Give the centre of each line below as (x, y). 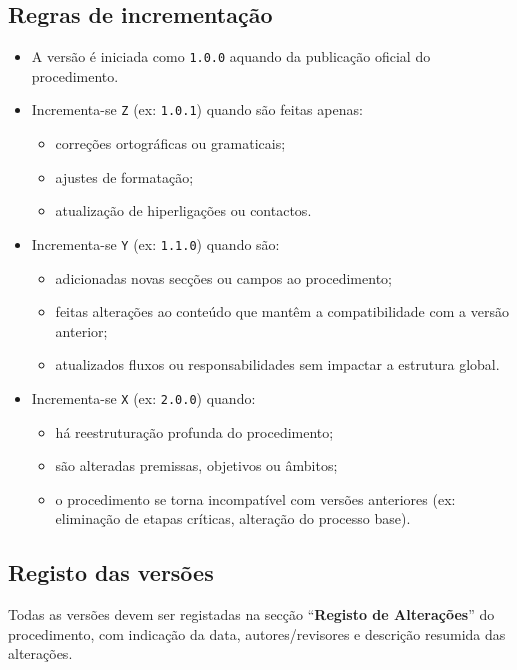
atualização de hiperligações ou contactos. (183, 210)
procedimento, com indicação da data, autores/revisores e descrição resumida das (257, 633)
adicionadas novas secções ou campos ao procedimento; (223, 277)
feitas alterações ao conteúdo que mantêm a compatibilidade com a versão (282, 311)
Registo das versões (111, 572)
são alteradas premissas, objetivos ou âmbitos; (196, 465)
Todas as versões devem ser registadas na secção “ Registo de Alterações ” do (251, 614)
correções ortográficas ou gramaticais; (170, 143)
